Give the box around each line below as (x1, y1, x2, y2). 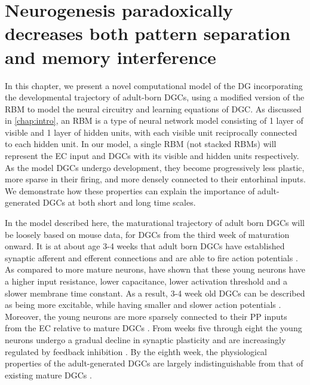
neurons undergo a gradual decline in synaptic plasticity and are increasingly (5, 333, 286, 346)
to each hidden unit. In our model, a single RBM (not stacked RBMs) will (5, 137, 277, 150)
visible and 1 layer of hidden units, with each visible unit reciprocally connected (5, 126, 297, 138)
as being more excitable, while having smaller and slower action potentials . (5, 298, 281, 311)
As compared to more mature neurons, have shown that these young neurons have (5, 263, 305, 276)
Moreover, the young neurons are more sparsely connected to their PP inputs (5, 310, 287, 322)
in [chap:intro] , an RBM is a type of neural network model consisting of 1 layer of (5, 114, 303, 127)
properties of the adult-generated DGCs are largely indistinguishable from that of (5, 357, 303, 369)
